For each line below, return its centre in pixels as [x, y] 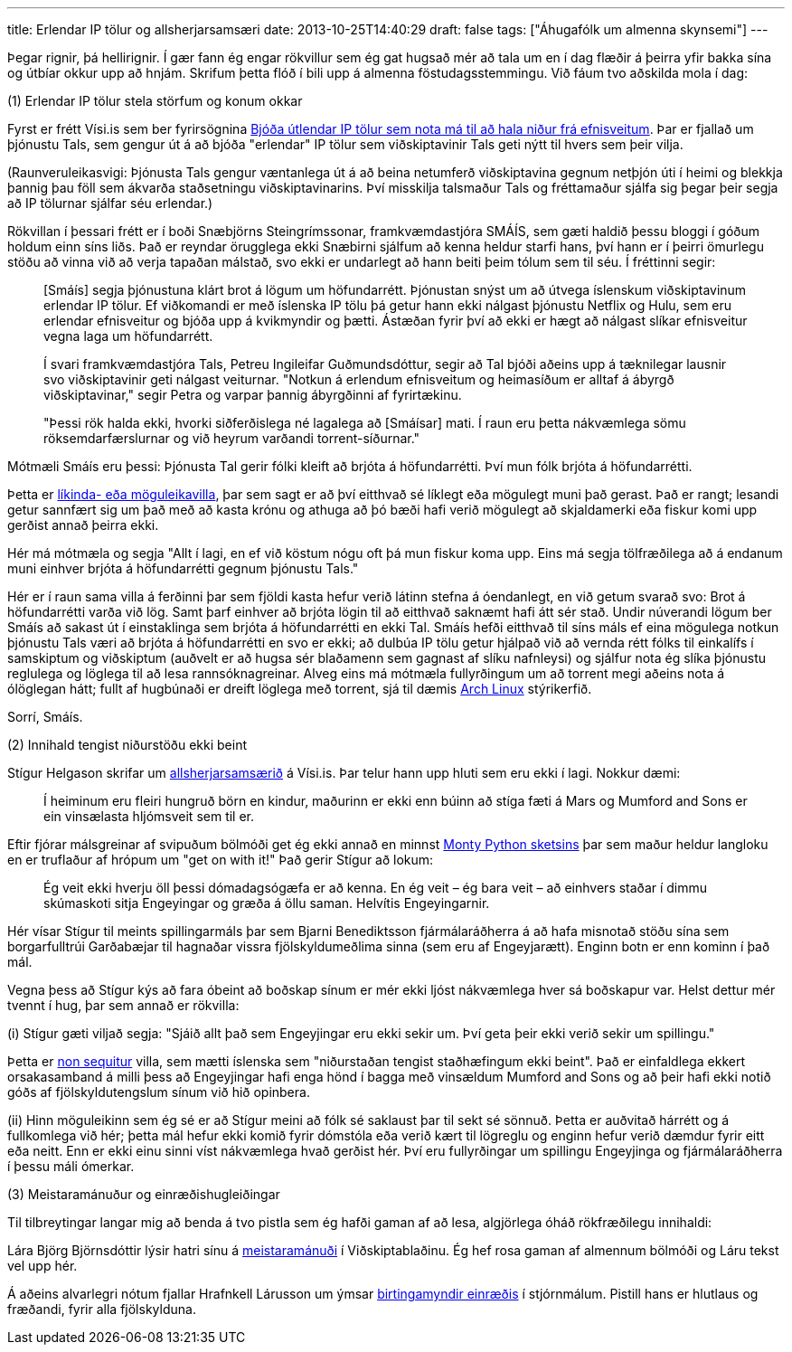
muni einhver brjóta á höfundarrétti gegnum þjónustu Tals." [183, 568]
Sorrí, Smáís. [45, 717]
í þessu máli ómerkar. [71, 1166]
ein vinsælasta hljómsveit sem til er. [149, 816]
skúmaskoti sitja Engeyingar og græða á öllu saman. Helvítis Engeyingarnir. [267, 903]
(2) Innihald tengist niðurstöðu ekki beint [127, 745]
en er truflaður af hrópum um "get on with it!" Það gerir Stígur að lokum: [221, 860]
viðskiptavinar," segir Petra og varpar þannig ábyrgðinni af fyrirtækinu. [253, 395]
